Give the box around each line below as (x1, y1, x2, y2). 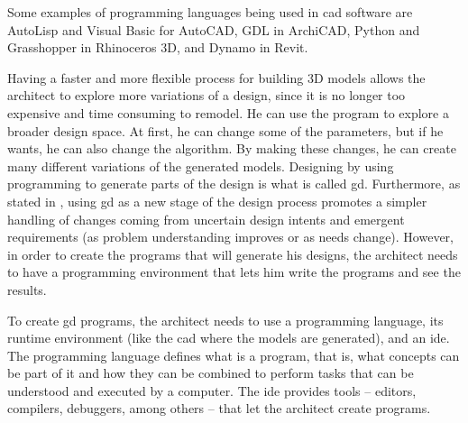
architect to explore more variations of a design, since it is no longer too (7, 86, 406, 105)
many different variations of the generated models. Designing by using (7, 156, 394, 175)
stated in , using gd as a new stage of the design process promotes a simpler (7, 191, 427, 210)
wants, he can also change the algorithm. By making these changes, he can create (7, 139, 456, 158)
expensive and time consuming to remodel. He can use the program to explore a (7, 103, 449, 122)
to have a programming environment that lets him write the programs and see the (7, 262, 461, 281)
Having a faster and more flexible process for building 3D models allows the (7, 68, 426, 87)
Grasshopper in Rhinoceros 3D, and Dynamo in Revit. (7, 38, 308, 57)
